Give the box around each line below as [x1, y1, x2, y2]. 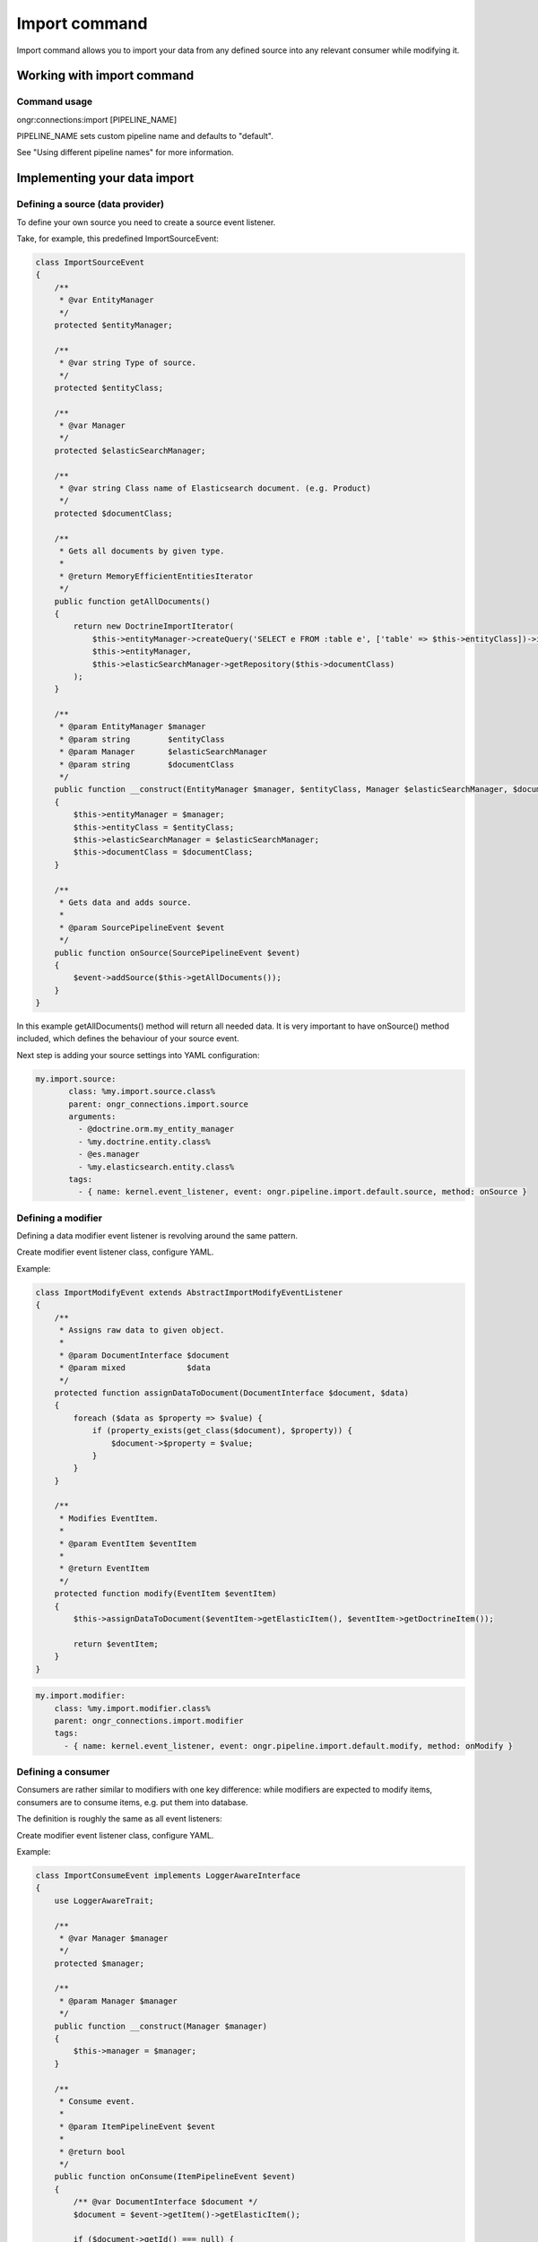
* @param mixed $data [58, 1363, 211, 1373]
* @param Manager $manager [58, 1995, 178, 2006]
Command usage [16, 95, 93, 108]
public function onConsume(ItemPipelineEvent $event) [54, 2171, 296, 2182]
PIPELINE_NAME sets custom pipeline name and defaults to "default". [16, 131, 273, 142]
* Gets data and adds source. [58, 897, 192, 908]
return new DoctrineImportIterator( [73, 621, 235, 631]
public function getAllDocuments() [54, 596, 211, 606]
